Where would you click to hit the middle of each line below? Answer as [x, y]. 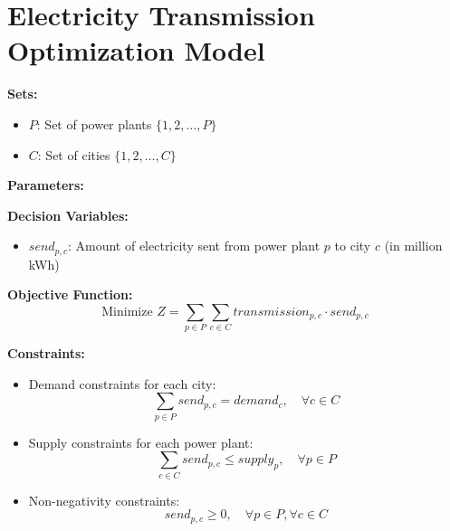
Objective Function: [70, 294]
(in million [413, 246]
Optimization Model [136, 50]
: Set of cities [74, 154]
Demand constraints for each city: [122, 383]
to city [353, 246]
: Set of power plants [94, 123]
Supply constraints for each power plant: [141, 442]
